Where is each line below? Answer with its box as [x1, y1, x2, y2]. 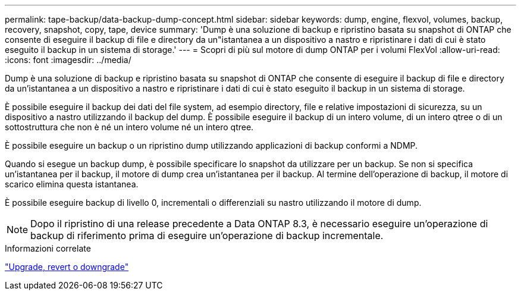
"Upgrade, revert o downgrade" [5, 262, 129, 272]
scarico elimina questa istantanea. [5, 179, 139, 189]
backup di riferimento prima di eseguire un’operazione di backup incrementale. [30, 230, 384, 241]
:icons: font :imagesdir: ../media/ [5, 55, 131, 65]
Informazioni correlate [5, 243, 91, 253]
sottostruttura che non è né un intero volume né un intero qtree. [5, 122, 254, 132]
